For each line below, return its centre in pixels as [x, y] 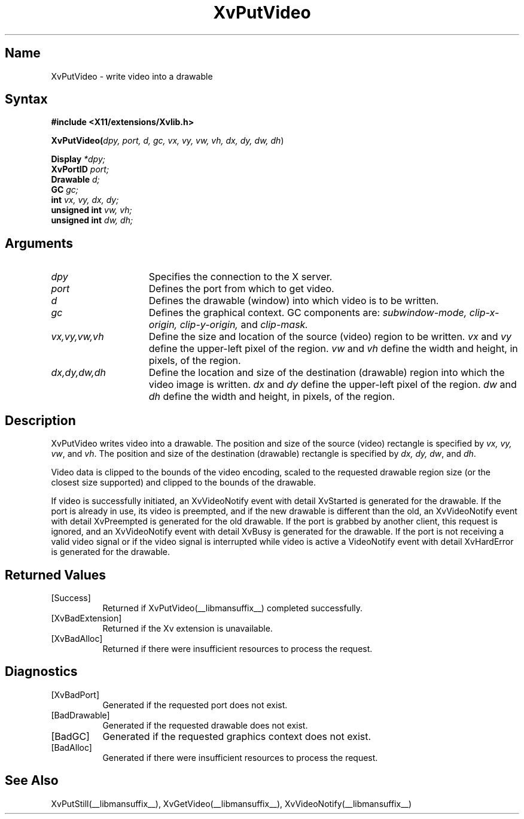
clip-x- [484, 313]
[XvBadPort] [75, 694]
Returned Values [55, 575]
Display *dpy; [78, 159]
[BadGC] [70, 736]
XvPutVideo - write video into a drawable [132, 76]
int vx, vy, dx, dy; [85, 200]
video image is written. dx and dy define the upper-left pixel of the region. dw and [333, 385]
